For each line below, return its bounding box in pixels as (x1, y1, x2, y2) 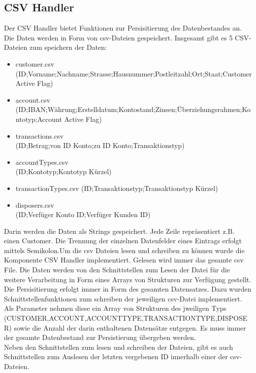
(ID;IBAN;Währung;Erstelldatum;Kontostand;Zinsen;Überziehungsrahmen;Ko (15, 104, 251, 114)
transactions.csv (15, 130, 64, 141)
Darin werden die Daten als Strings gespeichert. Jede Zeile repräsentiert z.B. (4, 225, 235, 236)
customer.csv (15, 58, 55, 69)
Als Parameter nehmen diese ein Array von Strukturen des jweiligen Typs (4, 303, 226, 313)
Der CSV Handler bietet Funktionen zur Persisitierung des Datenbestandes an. (4, 23, 242, 33)
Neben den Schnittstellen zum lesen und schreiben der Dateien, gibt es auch (4, 341, 233, 352)
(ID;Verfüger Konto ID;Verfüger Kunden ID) (15, 209, 151, 220)
